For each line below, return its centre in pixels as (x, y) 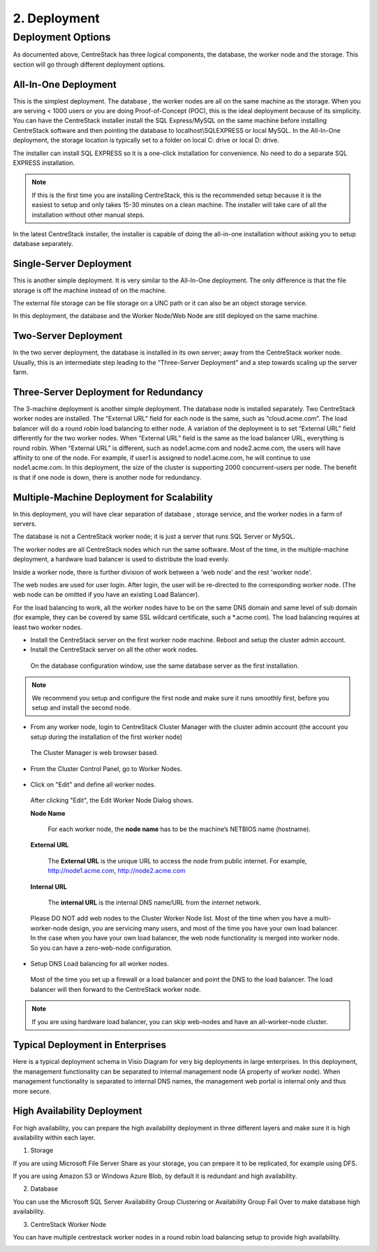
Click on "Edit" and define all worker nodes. (93, 784)
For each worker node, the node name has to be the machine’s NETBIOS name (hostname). (179, 829)
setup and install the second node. (81, 707)
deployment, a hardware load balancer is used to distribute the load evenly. (121, 559)
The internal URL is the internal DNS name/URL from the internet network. (155, 902)
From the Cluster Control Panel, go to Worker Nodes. (106, 768)
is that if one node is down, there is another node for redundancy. (107, 477)
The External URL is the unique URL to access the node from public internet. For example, (177, 861)
